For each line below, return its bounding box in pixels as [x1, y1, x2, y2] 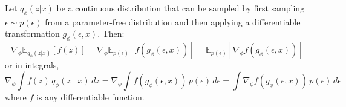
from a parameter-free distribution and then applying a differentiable [45, 15, 301, 28]
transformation [5, 27, 60, 40]
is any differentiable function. [36, 90, 145, 103]
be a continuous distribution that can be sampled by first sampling [56, 2, 305, 14]
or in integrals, [5, 59, 59, 71]
